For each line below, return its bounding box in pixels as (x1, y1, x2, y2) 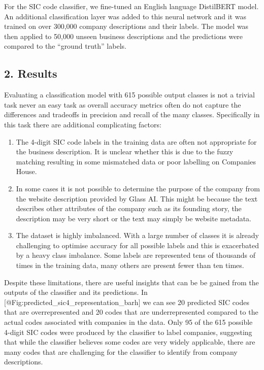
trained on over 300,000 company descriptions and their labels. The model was (4, 21, 249, 31)
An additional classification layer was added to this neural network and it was (4, 11, 246, 21)
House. (16, 166, 37, 177)
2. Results (4, 65, 57, 81)
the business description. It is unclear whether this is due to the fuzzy (16, 146, 234, 157)
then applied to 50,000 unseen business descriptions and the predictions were (4, 30, 243, 41)
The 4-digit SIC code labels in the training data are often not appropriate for (16, 136, 257, 147)
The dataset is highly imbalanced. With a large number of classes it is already (16, 230, 259, 241)
